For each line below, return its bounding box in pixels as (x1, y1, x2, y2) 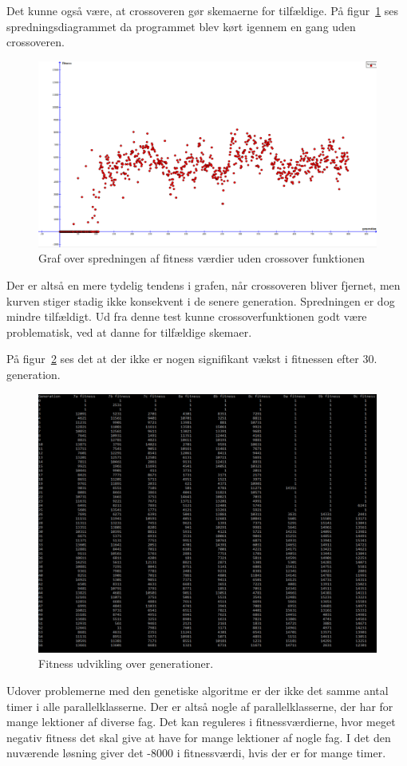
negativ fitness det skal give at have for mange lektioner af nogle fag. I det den (6, 728, 391, 745)
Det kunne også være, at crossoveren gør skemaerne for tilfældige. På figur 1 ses (6, 2, 399, 18)
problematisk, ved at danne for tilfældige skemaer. (6, 323, 252, 340)
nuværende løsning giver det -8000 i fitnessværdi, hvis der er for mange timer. (6, 744, 386, 761)
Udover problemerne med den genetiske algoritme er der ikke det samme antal (6, 682, 389, 698)
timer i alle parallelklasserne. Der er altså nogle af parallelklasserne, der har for (6, 697, 393, 714)
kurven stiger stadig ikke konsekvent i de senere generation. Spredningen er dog (6, 292, 395, 309)
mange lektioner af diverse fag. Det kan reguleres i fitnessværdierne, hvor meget (6, 713, 396, 730)
